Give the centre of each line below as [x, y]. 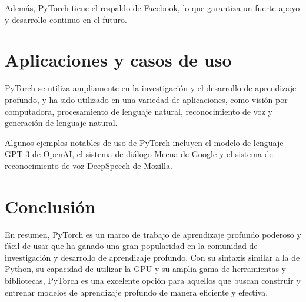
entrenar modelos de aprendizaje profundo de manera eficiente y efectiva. [137, 292]
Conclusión [50, 206]
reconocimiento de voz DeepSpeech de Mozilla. [89, 165]
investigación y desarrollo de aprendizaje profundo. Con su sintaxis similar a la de [152, 257]
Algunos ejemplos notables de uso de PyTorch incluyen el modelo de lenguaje [144, 142]
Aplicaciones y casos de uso [118, 60]
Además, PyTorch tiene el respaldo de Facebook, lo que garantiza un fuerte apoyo [152, 8]
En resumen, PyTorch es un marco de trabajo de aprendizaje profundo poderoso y [153, 234]
